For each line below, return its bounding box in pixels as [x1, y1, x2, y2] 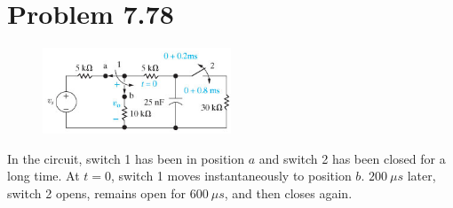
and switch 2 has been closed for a [258, 149, 446, 167]
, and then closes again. [224, 183, 353, 202]
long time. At [7, 166, 80, 185]
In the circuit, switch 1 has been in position [7, 149, 245, 167]
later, [407, 166, 436, 185]
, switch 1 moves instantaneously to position [111, 166, 352, 185]
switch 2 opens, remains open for [7, 183, 186, 202]
